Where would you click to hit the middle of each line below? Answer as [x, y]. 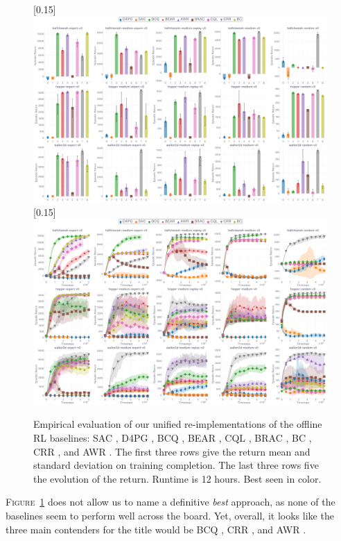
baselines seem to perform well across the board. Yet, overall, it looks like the [170, 515]
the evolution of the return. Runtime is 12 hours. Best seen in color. [177, 478]
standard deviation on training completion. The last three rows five [176, 465]
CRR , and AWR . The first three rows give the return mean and [172, 451]
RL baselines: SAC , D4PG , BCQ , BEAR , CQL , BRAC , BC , [173, 437]
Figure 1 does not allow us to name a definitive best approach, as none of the [170, 502]
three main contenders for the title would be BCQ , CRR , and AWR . [156, 529]
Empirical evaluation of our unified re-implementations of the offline [178, 424]
